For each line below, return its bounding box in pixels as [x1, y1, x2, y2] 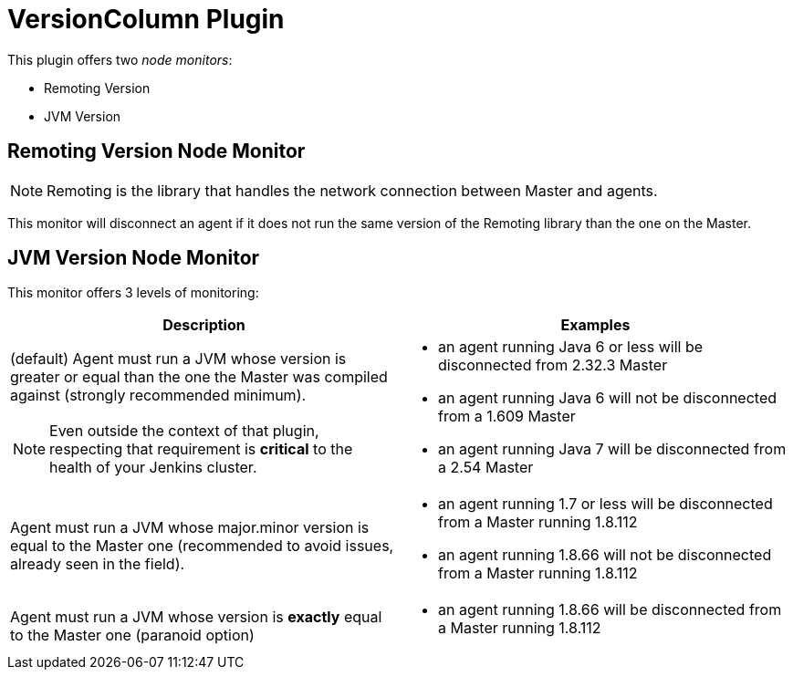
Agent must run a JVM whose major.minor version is [10, 518, 370, 537]
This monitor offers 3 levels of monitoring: [7, 285, 259, 301]
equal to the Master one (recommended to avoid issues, [10, 536, 394, 556]
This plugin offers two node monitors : [7, 51, 233, 68]
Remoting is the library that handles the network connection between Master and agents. [47, 181, 658, 200]
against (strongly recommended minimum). [10, 386, 307, 405]
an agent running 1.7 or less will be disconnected [438, 495, 773, 514]
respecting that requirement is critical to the [49, 440, 353, 459]
